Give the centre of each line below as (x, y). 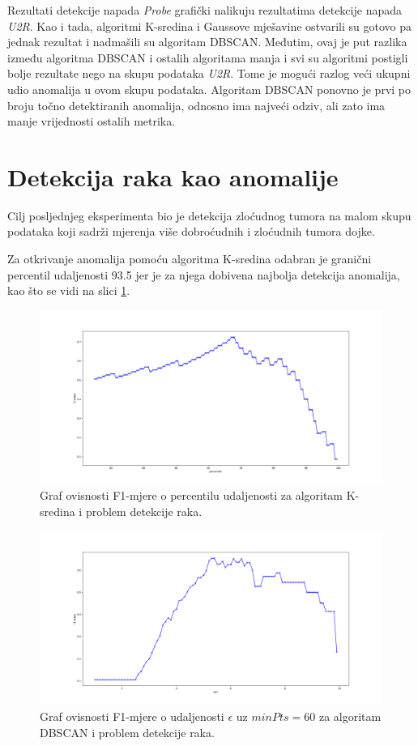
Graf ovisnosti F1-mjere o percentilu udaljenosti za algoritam (192, 495)
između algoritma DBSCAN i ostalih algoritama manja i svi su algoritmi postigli (208, 57)
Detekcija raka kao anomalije (173, 176)
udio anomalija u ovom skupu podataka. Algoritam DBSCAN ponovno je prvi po (209, 89)
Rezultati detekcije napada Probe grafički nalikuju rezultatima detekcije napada (205, 10)
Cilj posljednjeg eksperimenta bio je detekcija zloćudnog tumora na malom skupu (209, 215)
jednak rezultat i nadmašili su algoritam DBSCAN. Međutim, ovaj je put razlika (207, 42)
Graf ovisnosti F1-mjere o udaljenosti (132, 716)
